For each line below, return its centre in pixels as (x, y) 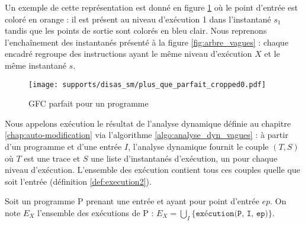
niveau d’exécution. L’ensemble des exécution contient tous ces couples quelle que (152, 170)
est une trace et (52, 158)
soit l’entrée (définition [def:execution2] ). (78, 181)
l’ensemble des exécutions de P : (96, 212)
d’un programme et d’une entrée (63, 146)
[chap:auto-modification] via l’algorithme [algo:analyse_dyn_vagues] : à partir (147, 135)
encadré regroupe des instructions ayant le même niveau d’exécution (129, 54)
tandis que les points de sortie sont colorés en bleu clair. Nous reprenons (136, 30)
